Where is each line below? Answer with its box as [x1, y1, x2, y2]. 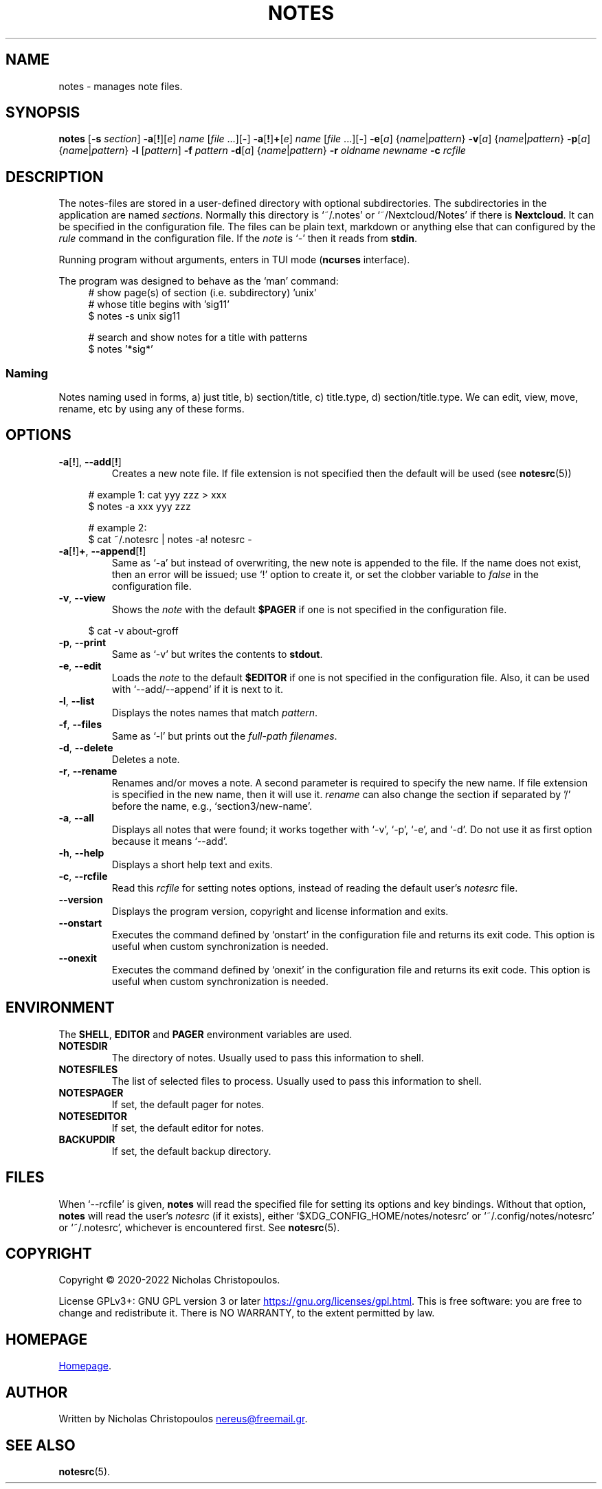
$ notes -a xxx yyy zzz [88, 500, 191, 512]
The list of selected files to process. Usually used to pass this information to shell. [111, 1074, 482, 1087]
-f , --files [58, 718, 102, 730]
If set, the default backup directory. [111, 1145, 271, 1157]
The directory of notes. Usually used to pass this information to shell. [111, 1051, 424, 1063]
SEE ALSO [5, 1436, 76, 1454]
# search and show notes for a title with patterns [88, 331, 308, 344]
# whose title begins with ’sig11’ [88, 298, 230, 311]
